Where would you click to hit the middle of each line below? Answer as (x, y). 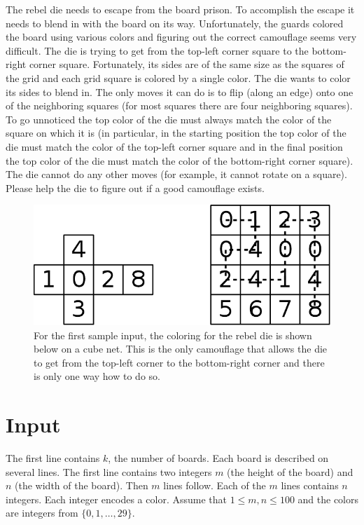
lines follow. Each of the (215, 485)
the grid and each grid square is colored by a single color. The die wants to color (178, 77)
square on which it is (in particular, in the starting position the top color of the (176, 133)
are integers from (42, 513)
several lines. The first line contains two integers (109, 471)
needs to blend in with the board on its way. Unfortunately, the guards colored (175, 23)
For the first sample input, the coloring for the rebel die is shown (173, 335)
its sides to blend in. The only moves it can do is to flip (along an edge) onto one (180, 91)
